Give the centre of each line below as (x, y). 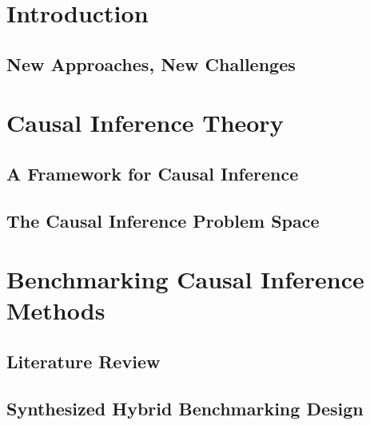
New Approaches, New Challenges (151, 64)
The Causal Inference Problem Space (163, 220)
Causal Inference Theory (145, 123)
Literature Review (84, 361)
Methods (56, 310)
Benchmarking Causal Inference (185, 279)
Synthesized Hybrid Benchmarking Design (185, 408)
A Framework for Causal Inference (153, 173)
